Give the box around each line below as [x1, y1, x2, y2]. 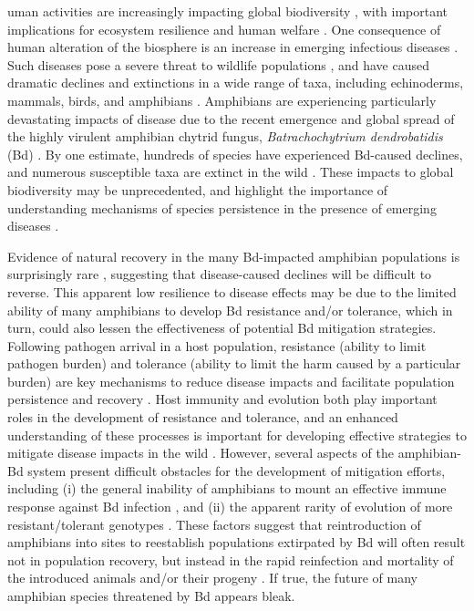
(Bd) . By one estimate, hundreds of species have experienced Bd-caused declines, [7, 144, 463, 163]
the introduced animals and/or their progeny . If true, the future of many [7, 568, 417, 587]
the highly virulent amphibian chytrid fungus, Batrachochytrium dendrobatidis [7, 127, 443, 146]
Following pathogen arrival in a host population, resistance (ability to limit [7, 336, 427, 355]
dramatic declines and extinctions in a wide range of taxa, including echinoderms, [7, 73, 464, 92]
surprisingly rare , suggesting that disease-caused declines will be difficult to [7, 264, 432, 284]
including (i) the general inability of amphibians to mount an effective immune [7, 479, 447, 498]
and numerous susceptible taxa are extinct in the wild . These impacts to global [7, 162, 454, 181]
